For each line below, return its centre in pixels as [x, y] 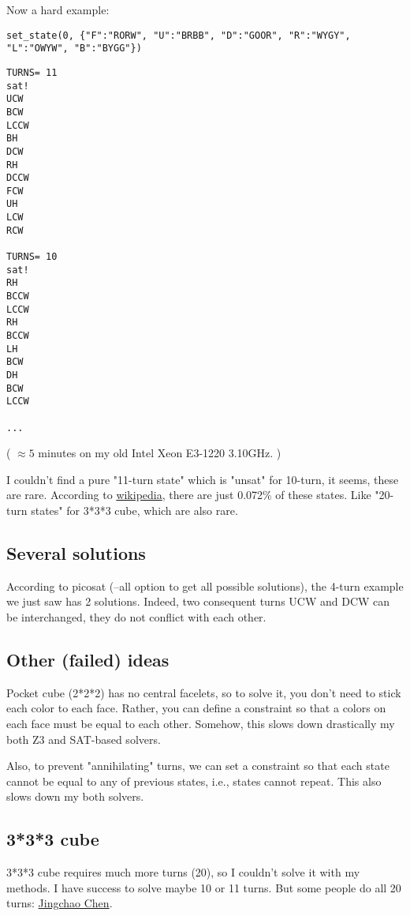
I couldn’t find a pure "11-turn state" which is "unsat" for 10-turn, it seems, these [203, 479]
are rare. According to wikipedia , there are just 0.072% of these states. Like [189, 495]
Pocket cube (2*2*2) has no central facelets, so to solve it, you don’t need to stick [204, 692]
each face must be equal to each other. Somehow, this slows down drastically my [201, 724]
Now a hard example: [58, 9]
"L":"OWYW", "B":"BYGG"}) [74, 49]
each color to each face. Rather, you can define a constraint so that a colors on [196, 708]
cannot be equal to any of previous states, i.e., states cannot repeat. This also [194, 781]
